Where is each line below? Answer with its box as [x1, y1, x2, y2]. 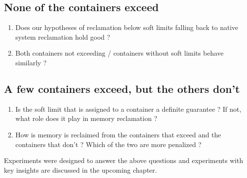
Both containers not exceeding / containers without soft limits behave [15, 48, 224, 58]
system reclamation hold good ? [15, 31, 110, 42]
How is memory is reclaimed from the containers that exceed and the [15, 129, 221, 139]
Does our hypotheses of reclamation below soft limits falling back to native [15, 22, 238, 32]
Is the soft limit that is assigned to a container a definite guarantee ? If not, [15, 104, 242, 114]
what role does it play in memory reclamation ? [15, 113, 158, 123]
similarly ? [15, 57, 47, 67]
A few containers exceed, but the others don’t [4, 81, 240, 96]
